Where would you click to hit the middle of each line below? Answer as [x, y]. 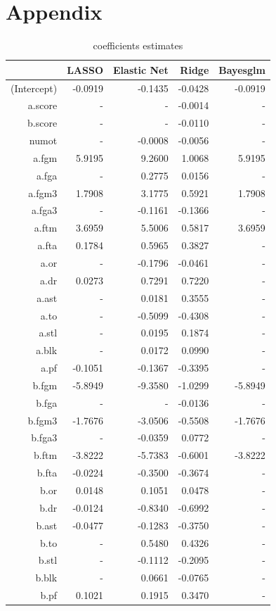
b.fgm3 [42, 420]
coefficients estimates [138, 45]
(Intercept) [34, 88]
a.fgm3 [43, 193]
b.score [42, 123]
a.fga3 [44, 210]
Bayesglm [242, 69]
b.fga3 [44, 437]
